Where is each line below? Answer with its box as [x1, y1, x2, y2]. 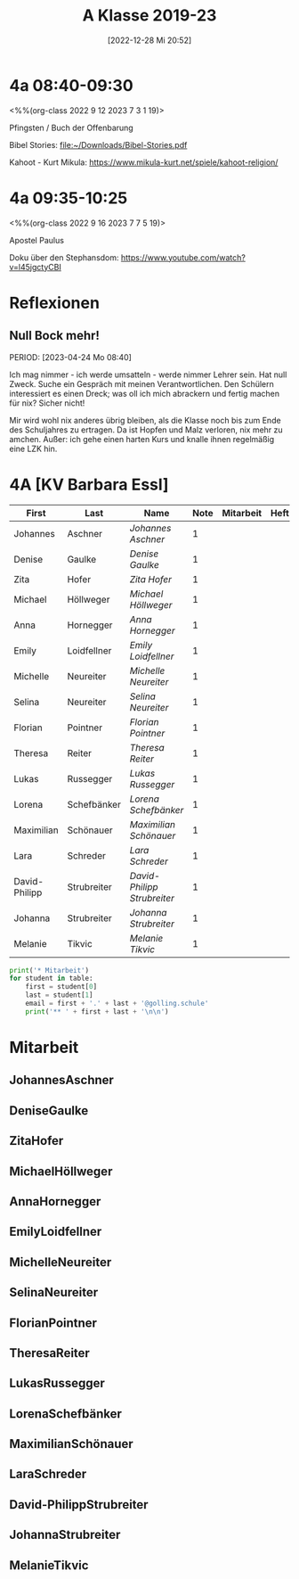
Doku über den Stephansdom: [9, 251, 119, 263]
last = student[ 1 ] [25, 991, 93, 999]
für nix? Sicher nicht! [9, 398, 85, 408]
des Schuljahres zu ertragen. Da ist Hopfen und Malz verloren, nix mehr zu [9, 424, 283, 435]
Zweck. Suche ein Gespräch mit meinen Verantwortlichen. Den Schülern [9, 378, 274, 389]
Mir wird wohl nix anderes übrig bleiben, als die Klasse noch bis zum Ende [9, 415, 282, 425]
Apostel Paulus [9, 234, 65, 245]
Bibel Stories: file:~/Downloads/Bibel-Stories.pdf [9, 139, 188, 150]
